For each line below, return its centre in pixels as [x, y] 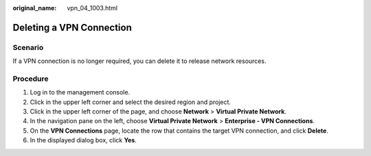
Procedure [31, 79]
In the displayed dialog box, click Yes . [83, 140]
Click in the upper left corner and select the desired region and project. [131, 102]
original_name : [35, 8]
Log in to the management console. [80, 92]
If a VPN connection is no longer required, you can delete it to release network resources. [139, 61]
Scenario [28, 47]
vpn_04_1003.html [92, 8]
